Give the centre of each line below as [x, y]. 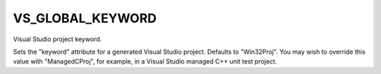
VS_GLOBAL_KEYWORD [85, 18]
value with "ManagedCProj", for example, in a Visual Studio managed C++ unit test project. [145, 61]
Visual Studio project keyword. [58, 39]
